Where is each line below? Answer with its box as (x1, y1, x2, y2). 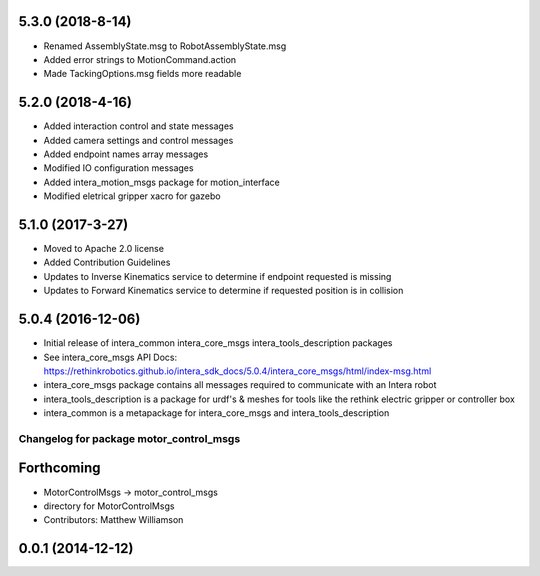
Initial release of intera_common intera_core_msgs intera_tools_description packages (43, 337, 393, 349)
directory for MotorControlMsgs (43, 500, 175, 512)
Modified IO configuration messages (43, 162, 194, 174)
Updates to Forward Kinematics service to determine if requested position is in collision (43, 285, 404, 297)
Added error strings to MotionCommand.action (43, 53, 237, 65)
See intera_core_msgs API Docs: (43, 351, 178, 363)
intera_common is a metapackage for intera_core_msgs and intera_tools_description (43, 407, 390, 419)
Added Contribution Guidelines (43, 256, 171, 269)
